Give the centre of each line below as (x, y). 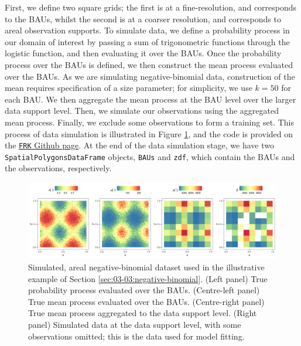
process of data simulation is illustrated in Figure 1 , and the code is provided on (149, 133)
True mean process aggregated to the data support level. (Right (143, 313)
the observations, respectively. (58, 168)
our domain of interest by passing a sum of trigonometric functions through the (147, 41)
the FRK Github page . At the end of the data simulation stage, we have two (139, 145)
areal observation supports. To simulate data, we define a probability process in (147, 30)
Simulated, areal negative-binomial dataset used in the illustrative (146, 267)
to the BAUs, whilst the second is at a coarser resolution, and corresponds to (143, 18)
